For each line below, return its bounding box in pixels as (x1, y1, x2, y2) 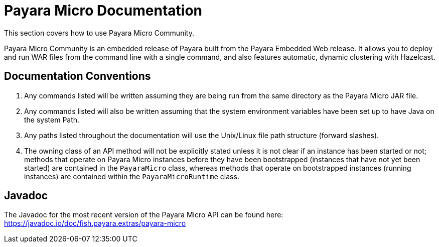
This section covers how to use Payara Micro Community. (4, 28, 194, 37)
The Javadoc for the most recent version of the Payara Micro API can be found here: (4, 210, 283, 219)
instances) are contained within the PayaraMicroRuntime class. (24, 172, 239, 181)
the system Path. (24, 115, 80, 124)
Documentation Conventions (4, 70, 151, 83)
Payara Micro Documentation (4, 2, 203, 19)
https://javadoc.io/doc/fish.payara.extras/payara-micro (4, 219, 186, 228)
